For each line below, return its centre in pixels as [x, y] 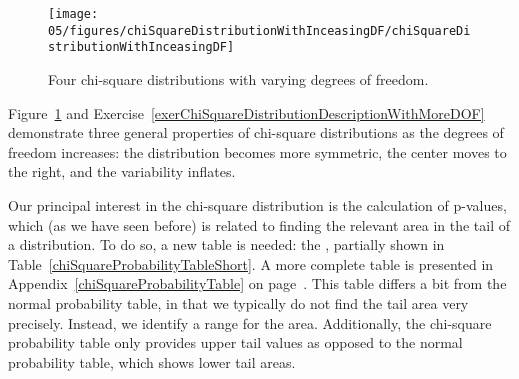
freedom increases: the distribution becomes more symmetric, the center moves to [257, 151]
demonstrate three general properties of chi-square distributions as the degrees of [256, 132]
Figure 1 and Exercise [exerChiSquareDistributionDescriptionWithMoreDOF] [246, 112]
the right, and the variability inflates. [122, 171]
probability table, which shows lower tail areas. [152, 361]
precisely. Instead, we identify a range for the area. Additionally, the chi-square [250, 322]
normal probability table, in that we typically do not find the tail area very [238, 302]
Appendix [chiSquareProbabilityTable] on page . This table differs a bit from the [257, 283]
